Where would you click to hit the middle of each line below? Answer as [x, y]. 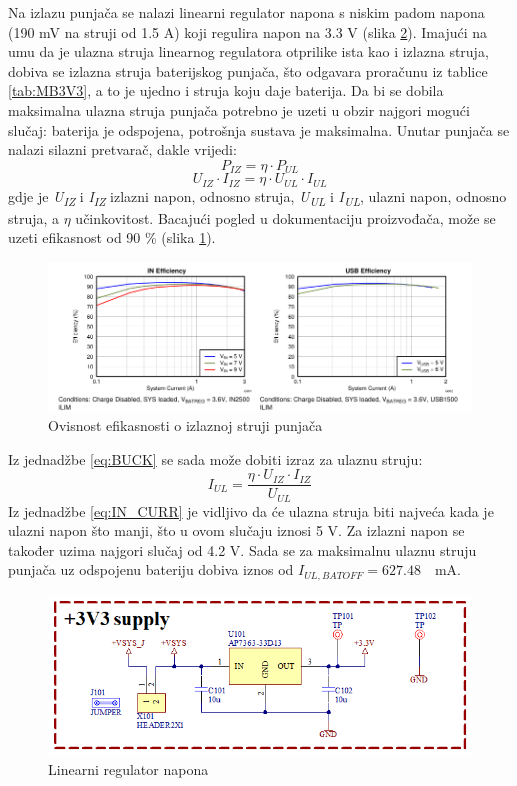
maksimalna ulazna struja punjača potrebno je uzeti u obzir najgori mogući [239, 109]
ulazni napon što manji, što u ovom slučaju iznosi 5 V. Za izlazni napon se [236, 530]
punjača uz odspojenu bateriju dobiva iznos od [151, 569]
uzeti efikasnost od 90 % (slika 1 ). [112, 237]
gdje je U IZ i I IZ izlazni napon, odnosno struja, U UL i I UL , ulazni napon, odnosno [257, 197]
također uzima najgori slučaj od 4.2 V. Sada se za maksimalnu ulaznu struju [242, 549]
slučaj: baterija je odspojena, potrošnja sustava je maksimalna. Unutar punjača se [259, 129]
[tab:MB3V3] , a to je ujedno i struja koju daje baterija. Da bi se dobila [226, 90]
